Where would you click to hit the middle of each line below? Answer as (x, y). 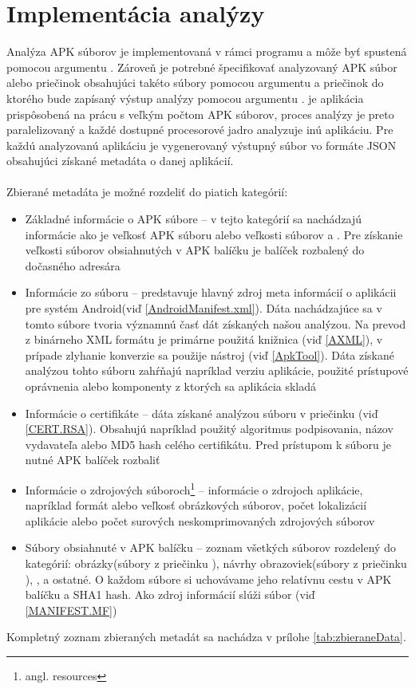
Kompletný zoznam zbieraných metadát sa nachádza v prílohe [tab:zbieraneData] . (206, 637)
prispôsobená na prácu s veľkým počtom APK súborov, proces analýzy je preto (200, 114)
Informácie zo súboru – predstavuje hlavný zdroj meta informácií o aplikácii (211, 292)
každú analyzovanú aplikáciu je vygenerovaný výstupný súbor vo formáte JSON (202, 145)
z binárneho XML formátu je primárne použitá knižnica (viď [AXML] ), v (204, 339)
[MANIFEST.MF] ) (71, 610)
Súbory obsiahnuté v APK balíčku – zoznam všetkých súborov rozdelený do (210, 547)
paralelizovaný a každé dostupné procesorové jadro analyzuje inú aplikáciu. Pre (200, 130)
